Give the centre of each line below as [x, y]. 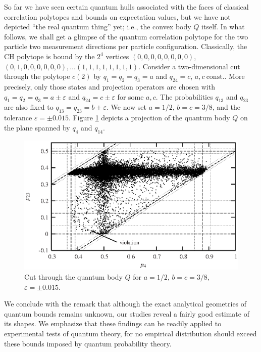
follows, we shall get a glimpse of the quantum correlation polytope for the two [126, 36]
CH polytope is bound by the [49, 56]
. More [234, 76]
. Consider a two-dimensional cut [189, 66]
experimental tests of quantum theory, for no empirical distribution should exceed [130, 333]
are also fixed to [29, 107]
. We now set [127, 107]
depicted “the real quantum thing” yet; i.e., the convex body [98, 27]
